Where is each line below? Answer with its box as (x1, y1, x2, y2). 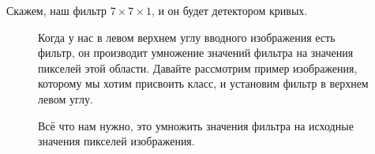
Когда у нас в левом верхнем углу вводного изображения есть (38, 28, 336, 45)
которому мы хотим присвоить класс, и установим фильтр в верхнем (38, 75, 369, 92)
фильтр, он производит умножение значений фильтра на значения (38, 44, 354, 61)
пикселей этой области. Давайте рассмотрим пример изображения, (38, 59, 358, 76)
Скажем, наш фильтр (6, 2, 107, 18)
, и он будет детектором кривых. (151, 2, 308, 18)
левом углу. (38, 90, 93, 107)
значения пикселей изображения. (38, 133, 195, 149)
